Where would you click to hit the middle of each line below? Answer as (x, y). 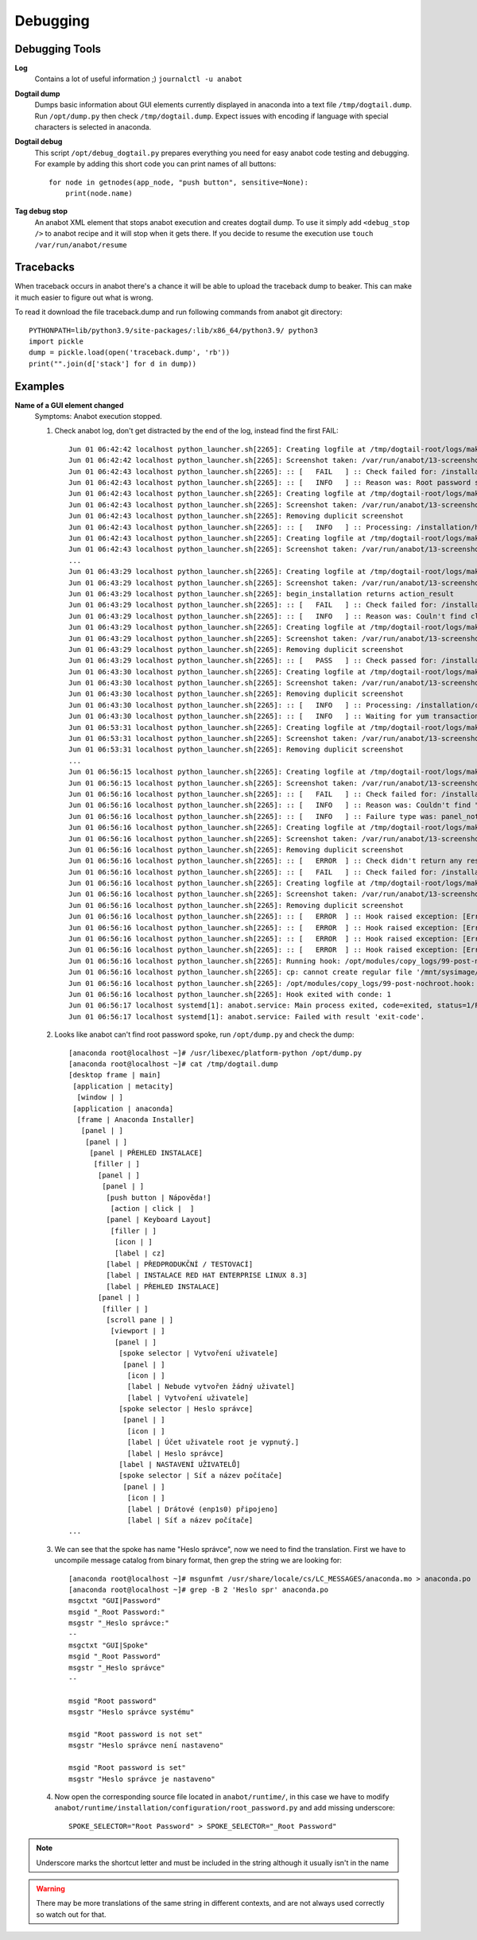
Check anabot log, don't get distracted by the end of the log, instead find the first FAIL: (196, 431)
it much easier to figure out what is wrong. (84, 297)
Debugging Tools (58, 49)
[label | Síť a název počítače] (190, 1520)
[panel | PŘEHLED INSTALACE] (146, 1153)
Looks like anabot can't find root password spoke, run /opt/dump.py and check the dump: (204, 1034)
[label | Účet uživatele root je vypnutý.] (213, 1442)
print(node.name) (99, 193)
